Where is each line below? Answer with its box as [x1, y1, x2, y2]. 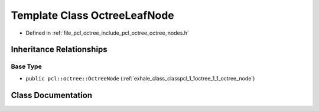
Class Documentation [11, 90, 93, 100]
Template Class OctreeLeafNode [11, 9, 174, 22]
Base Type [11, 62, 42, 70]
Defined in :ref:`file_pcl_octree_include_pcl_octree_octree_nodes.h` [25, 29, 189, 36]
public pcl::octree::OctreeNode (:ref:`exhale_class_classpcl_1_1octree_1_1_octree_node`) [25, 75, 255, 82]
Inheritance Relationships [11, 45, 108, 55]
